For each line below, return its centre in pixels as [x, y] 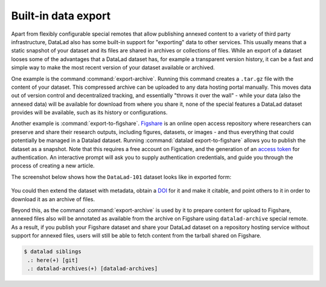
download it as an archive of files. [53, 199]
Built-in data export [61, 16]
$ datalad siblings [53, 252]
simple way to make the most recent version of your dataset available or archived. [113, 68]
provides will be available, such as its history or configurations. [89, 112]
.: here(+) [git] [53, 260]
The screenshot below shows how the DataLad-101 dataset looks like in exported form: [121, 177]
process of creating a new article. [53, 166]
